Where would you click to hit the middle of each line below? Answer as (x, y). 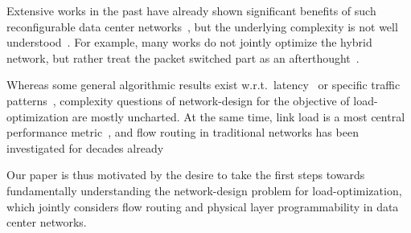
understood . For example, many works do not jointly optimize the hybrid (189, 42)
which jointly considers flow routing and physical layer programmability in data (203, 206)
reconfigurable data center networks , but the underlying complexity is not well (202, 26)
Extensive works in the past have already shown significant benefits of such (191, 10)
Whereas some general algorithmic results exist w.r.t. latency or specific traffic (203, 85)
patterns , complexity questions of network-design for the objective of (178, 100)
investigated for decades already (85, 147)
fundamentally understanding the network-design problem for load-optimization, (204, 190)
